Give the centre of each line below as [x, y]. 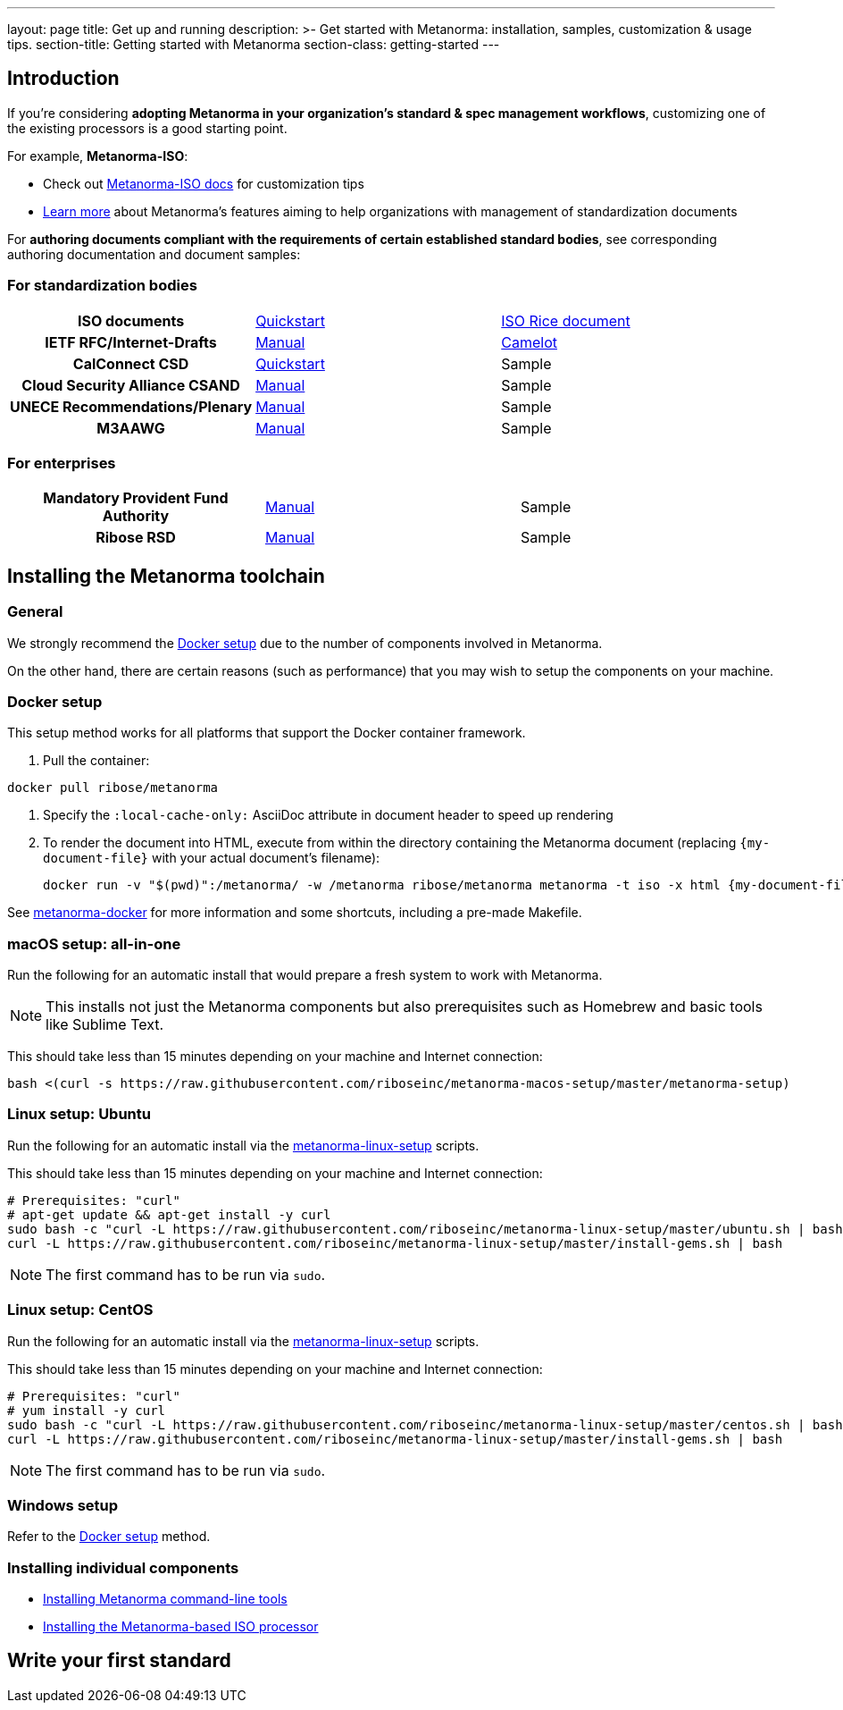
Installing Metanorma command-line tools [165, 1599]
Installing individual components [123, 1567]
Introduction [63, 79]
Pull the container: [96, 761]
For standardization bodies [102, 286]
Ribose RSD [136, 538]
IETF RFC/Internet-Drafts [131, 342]
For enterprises [62, 463]
